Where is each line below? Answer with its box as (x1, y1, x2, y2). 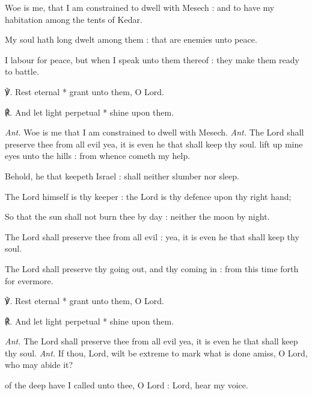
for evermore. (5, 274, 54, 287)
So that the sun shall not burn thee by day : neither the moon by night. (5, 210, 270, 223)
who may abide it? (5, 358, 73, 371)
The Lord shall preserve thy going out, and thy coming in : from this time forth (5, 262, 299, 275)
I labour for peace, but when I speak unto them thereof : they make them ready (5, 53, 299, 66)
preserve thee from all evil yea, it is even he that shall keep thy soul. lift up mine (5, 137, 303, 150)
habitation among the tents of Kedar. (5, 13, 142, 25)
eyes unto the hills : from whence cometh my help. (5, 149, 191, 162)
